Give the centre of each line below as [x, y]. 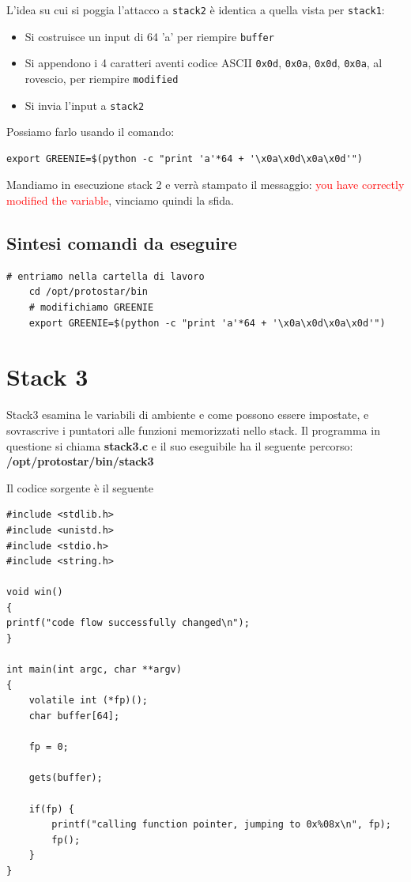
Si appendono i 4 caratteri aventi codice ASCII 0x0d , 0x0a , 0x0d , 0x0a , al [204, 63]
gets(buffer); [66, 778]
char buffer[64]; [74, 716]
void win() [35, 592]
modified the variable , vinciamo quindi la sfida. [120, 200]
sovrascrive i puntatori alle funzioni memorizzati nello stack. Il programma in [193, 430]
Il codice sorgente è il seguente [80, 487]
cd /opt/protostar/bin [88, 292]
